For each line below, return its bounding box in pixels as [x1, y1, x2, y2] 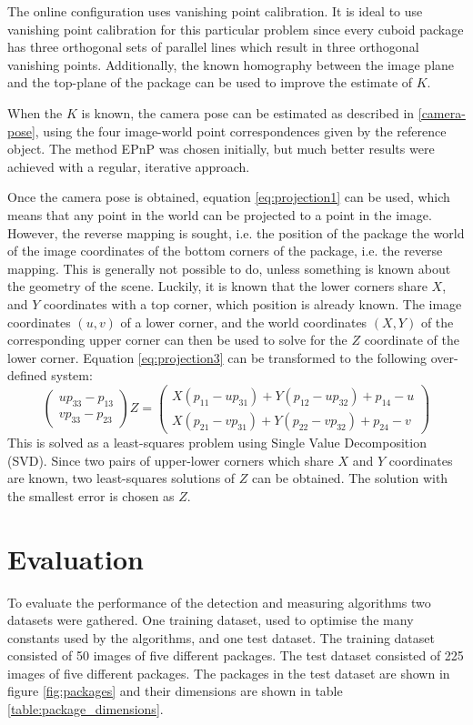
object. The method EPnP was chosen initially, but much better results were [7, 139, 435, 158]
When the [7, 103, 63, 122]
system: [51, 366, 93, 385]
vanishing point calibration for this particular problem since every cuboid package [7, 19, 464, 38]
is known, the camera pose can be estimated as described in [81, 103, 415, 122]
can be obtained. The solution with [252, 468, 448, 488]
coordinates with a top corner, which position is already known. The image [44, 294, 462, 313]
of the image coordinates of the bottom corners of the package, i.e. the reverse [7, 241, 443, 260]
